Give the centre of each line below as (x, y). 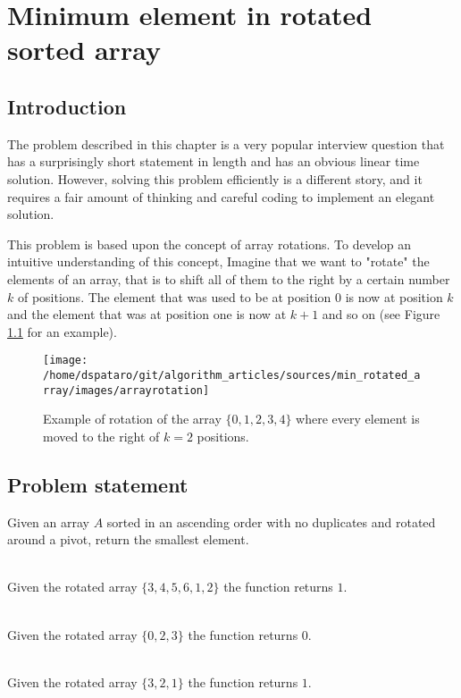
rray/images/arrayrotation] (126, 390)
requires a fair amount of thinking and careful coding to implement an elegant (221, 196)
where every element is (358, 419)
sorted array (84, 50)
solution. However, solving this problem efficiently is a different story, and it (215, 178)
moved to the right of (101, 436)
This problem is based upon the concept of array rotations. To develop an (209, 244)
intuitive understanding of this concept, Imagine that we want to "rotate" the (218, 261)
